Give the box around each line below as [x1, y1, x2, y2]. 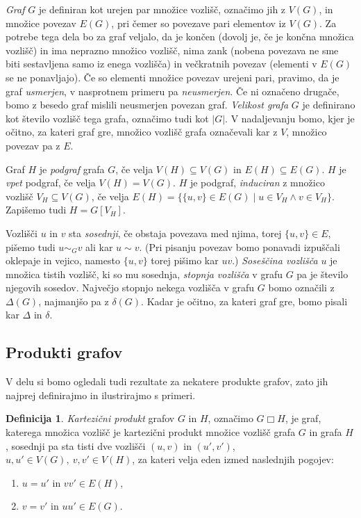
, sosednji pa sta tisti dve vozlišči [6, 438, 146, 453]
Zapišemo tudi [6, 202, 67, 217]
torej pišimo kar [151, 253, 219, 268]
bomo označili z [268, 280, 335, 295]
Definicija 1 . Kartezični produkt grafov [6, 411, 175, 426]
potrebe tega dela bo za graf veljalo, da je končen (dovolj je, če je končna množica [6, 29, 354, 44]
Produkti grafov [6, 341, 123, 363]
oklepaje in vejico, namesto [6, 253, 120, 268]
